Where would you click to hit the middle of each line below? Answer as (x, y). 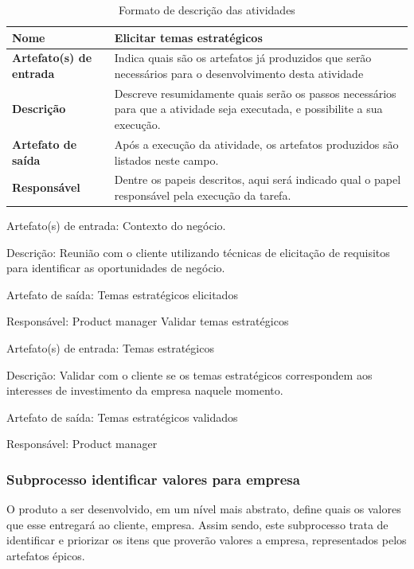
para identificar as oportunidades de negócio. (116, 268)
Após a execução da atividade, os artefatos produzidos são (256, 144)
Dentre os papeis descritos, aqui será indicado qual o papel (258, 179)
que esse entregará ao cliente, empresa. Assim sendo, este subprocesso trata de (197, 524)
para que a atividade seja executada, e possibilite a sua (248, 109)
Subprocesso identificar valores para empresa (153, 479)
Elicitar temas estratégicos (188, 37)
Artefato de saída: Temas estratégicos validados (122, 417)
